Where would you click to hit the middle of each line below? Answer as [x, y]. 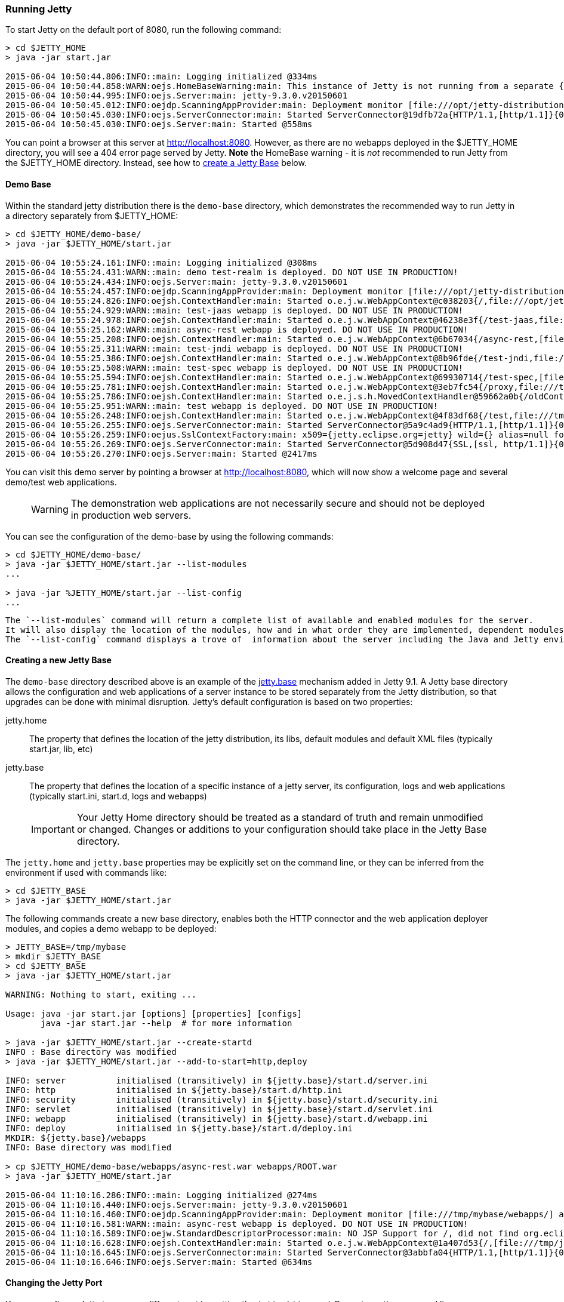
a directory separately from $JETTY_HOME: [92, 216]
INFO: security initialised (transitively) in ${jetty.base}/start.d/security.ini [222, 1099]
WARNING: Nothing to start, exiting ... [101, 994]
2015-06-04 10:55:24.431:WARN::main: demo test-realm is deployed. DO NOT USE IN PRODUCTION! [232, 272]
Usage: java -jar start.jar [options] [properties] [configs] [154, 1013]
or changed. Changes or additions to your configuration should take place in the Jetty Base [282, 829]
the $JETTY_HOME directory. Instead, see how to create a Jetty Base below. [156, 163]
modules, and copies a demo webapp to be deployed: [111, 928]
